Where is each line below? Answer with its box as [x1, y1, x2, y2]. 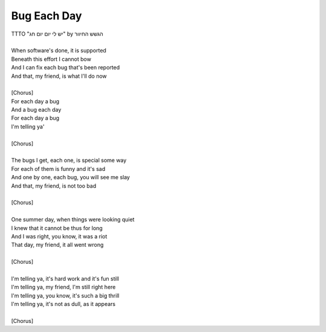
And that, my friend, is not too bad [11, 182, 97, 190]
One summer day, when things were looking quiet [11, 216, 135, 223]
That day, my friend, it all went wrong [11, 241, 104, 249]
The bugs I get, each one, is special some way [11, 157, 127, 164]
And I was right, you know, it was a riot [11, 232, 107, 240]
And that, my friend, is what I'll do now [11, 72, 107, 80]
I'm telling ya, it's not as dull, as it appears [11, 301, 116, 308]
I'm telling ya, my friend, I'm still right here [11, 284, 116, 291]
